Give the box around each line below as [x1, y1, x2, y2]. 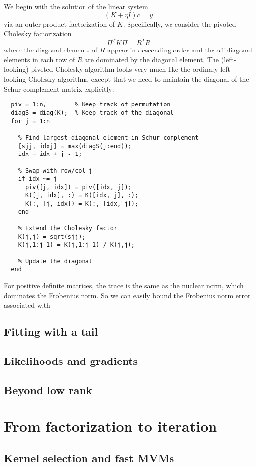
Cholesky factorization [4, 28, 72, 39]
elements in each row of [4, 54, 75, 64]
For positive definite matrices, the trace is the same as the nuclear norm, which [4, 280, 244, 291]
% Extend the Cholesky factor [18, 225, 118, 232]
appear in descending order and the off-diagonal [107, 45, 252, 55]
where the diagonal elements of [4, 45, 98, 55]
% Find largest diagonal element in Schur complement [18, 134, 199, 141]
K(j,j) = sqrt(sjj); [18, 233, 85, 240]
